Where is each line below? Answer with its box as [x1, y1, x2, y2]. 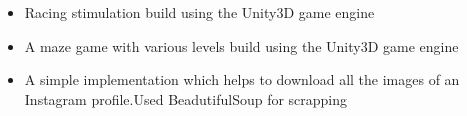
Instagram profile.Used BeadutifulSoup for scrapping [24, 88, 348, 109]
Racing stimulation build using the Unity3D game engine [24, 2, 375, 22]
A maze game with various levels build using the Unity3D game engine [24, 35, 459, 56]
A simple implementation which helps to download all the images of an [24, 69, 460, 90]
